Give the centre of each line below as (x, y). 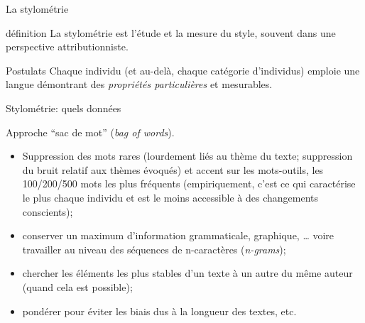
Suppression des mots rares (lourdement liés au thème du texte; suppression (187, 156)
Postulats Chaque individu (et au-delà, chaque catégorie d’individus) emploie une (183, 70)
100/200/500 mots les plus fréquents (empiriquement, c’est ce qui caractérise (189, 184)
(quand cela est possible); (77, 286)
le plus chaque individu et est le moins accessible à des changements (170, 197)
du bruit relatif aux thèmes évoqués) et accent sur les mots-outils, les (173, 169)
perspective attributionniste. (67, 46)
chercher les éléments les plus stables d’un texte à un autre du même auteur (187, 273)
